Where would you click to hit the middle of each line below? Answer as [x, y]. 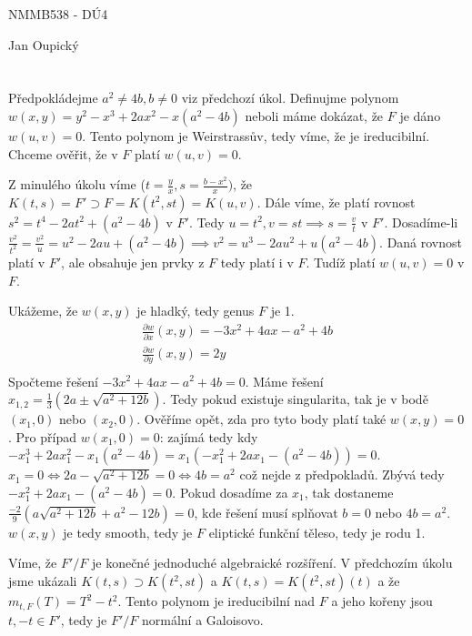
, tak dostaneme [349, 492]
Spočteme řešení [53, 381]
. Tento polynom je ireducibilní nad [216, 601]
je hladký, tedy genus [196, 311]
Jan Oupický [44, 44]
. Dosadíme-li [421, 222]
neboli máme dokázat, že [314, 115]
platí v [27, 262]
